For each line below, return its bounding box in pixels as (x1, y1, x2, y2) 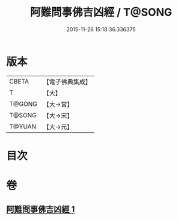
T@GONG (9, 100, 37, 108)
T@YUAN (9, 122, 37, 130)
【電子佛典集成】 (43, 78, 91, 86)
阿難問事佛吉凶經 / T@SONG (29, 5, 173, 19)
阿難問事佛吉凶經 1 (6, 204, 75, 215)
